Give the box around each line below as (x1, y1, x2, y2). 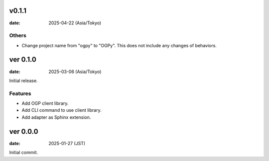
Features (9, 90, 31, 97)
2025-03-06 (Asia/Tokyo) (48, 69, 102, 75)
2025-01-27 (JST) (48, 140, 86, 146)
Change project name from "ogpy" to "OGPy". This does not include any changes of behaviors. (21, 42, 217, 48)
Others (9, 32, 27, 39)
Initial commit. (9, 150, 38, 156)
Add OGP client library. (21, 100, 69, 106)
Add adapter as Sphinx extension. (21, 114, 91, 120)
